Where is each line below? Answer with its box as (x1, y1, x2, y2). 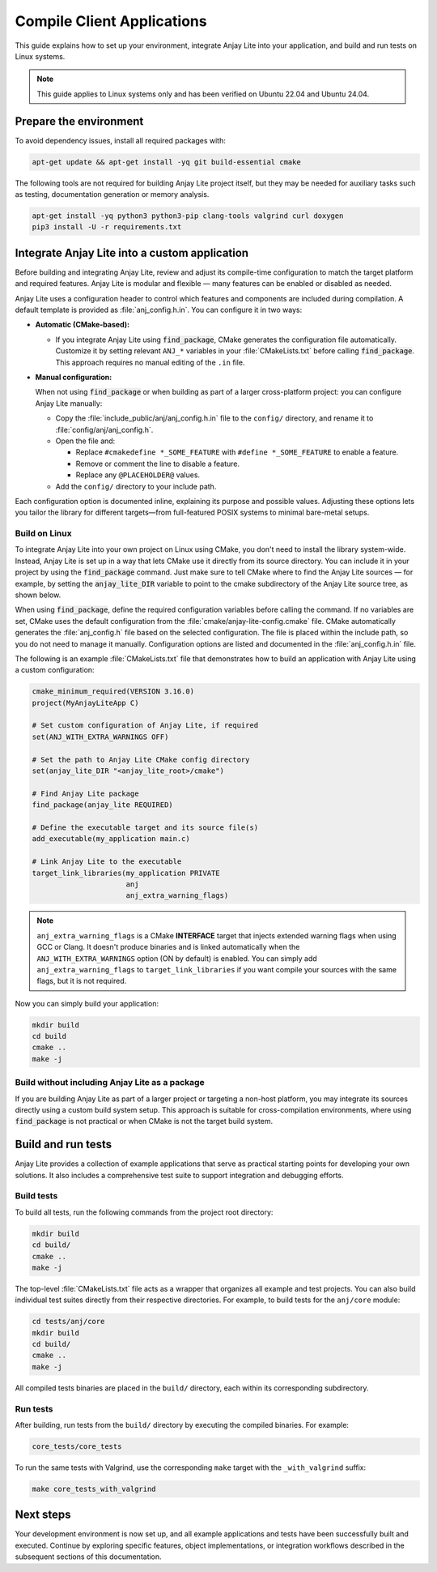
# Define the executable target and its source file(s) (32, 823, 259, 832)
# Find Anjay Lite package (32, 788, 139, 798)
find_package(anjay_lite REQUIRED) (32, 801, 173, 809)
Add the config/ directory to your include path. (55, 481, 217, 491)
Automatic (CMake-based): (35, 320, 129, 330)
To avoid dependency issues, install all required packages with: (15, 135, 227, 145)
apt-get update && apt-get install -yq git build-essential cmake (32, 157, 301, 166)
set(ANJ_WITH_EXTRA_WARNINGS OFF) (32, 732, 169, 741)
